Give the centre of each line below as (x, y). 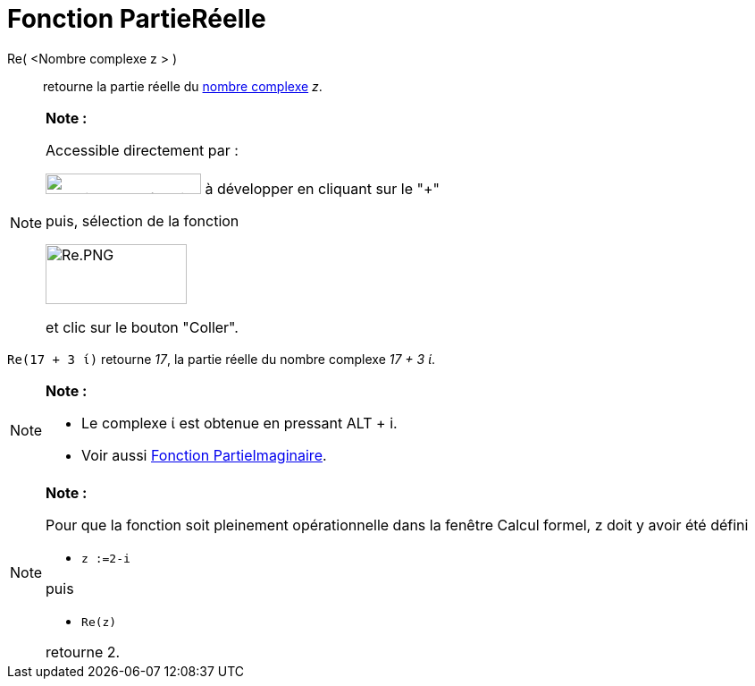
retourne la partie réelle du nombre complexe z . (183, 86)
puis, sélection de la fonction (143, 220)
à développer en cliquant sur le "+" (323, 188)
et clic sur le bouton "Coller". (142, 327)
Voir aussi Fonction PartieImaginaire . (204, 455)
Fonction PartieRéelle (137, 19)
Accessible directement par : (142, 150)
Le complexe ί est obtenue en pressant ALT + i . (239, 423)
